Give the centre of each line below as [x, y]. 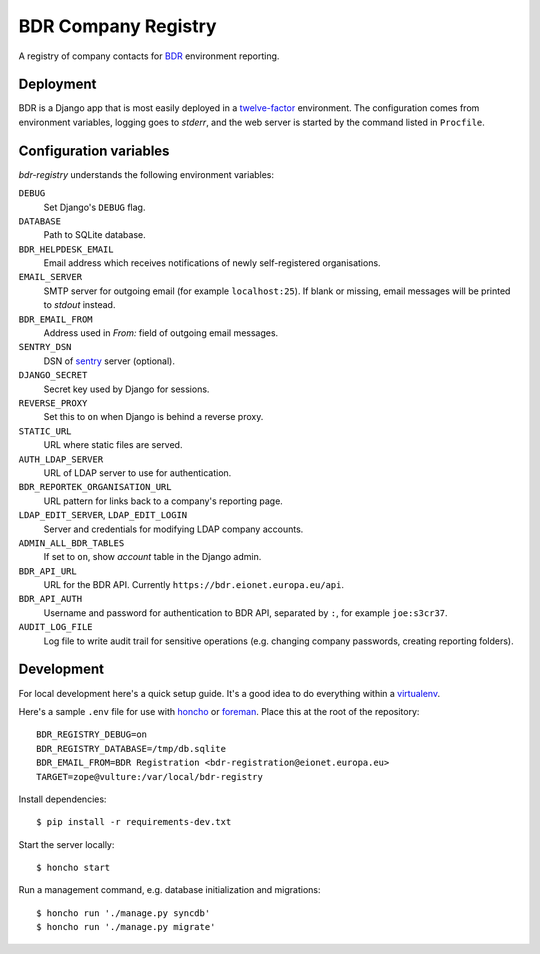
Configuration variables [94, 150]
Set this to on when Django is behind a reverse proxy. [153, 417]
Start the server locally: [66, 844]
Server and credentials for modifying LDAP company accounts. [173, 529]
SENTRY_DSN [45, 347]
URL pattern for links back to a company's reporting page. [163, 501]
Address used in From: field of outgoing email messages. [161, 333]
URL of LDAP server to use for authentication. [137, 472]
